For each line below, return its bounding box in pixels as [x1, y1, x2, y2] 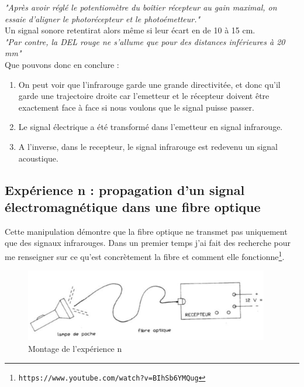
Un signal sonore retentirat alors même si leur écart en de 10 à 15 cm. [5, 24, 255, 36]
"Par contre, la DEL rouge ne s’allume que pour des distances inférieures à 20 [5, 35, 285, 47]
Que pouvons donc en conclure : [5, 58, 119, 70]
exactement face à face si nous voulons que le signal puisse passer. [18, 101, 254, 113]
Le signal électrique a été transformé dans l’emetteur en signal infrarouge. [18, 121, 283, 133]
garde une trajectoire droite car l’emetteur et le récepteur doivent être [18, 90, 270, 102]
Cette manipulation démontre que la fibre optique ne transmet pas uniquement [5, 225, 288, 237]
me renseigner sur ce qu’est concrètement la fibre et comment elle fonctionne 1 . [5, 248, 285, 262]
